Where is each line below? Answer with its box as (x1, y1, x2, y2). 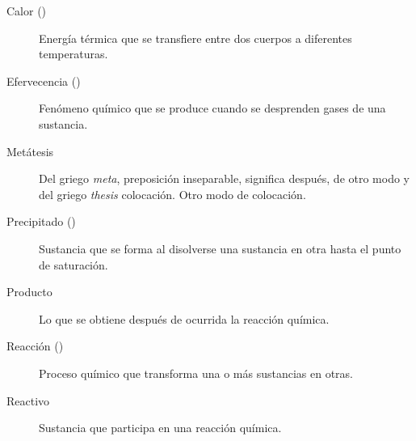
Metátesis (6, 142, 54, 159)
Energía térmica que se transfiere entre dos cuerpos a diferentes (39, 29, 352, 46)
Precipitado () (6, 213, 76, 230)
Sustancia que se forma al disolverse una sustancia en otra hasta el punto (39, 240, 401, 257)
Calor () (6, 2, 47, 19)
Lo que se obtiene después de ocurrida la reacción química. (39, 310, 330, 327)
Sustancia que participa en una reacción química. (39, 419, 282, 436)
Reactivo (6, 392, 50, 409)
